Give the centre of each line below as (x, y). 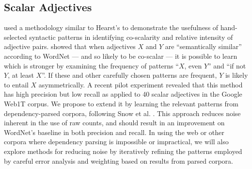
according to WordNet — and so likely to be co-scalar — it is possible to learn (121, 56)
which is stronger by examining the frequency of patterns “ (91, 65)
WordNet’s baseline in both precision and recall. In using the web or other (114, 132)
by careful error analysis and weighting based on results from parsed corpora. (118, 161)
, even (193, 65)
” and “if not (227, 65)
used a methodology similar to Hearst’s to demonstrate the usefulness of (111, 27)
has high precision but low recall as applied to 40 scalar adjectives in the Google (123, 94)
